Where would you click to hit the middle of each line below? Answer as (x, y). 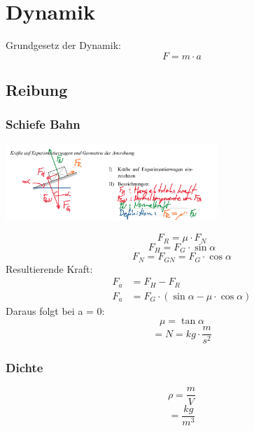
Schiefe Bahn (43, 124)
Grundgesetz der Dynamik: (63, 45)
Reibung (37, 90)
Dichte (24, 368)
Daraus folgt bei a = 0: (55, 310)
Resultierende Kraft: (49, 268)
